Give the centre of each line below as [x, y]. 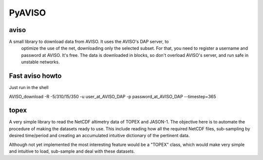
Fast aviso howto [35, 76]
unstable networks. [40, 62]
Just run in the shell [29, 88]
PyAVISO [28, 13]
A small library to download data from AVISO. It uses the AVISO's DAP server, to [89, 42]
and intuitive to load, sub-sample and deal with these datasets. [72, 151]
